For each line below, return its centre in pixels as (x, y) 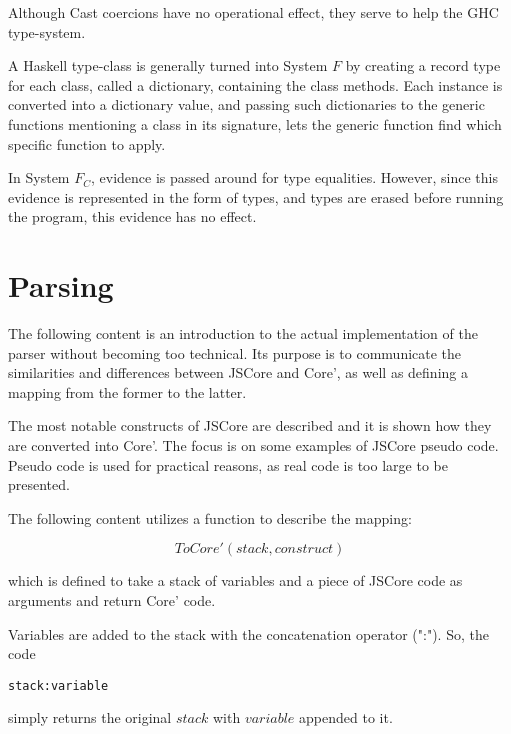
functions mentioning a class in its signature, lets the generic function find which (255, 123)
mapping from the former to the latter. (127, 391)
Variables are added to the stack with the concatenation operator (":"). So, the (248, 633)
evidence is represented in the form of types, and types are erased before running (256, 196)
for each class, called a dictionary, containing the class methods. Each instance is (255, 84)
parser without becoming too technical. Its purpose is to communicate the (235, 352)
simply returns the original (90, 717)
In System (39, 177)
